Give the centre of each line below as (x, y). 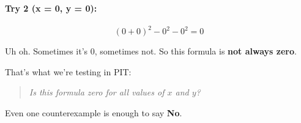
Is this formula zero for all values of (97, 92)
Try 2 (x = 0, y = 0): (51, 8)
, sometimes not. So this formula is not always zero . (195, 51)
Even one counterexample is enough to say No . (94, 113)
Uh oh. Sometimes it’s (46, 51)
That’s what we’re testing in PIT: (68, 71)
